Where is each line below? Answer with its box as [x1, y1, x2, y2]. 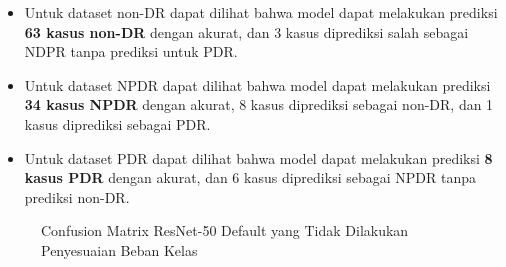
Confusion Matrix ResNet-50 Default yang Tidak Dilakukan [41, 220, 409, 241]
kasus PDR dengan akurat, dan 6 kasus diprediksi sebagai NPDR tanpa [24, 167, 476, 188]
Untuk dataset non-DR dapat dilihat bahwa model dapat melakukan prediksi [24, 2, 498, 22]
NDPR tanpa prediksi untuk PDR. [24, 41, 238, 62]
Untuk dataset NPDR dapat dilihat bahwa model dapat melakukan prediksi [24, 74, 491, 95]
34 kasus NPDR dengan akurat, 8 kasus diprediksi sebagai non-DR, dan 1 [24, 94, 494, 115]
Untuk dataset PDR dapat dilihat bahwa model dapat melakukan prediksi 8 [24, 147, 493, 168]
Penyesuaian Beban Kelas [41, 239, 198, 260]
